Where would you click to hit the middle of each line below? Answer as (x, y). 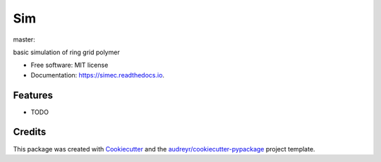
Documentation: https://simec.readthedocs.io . (98, 75)
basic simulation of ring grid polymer (66, 52)
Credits (30, 132)
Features (33, 95)
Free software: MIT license (69, 65)
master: (24, 39)
